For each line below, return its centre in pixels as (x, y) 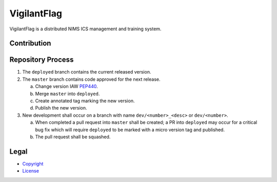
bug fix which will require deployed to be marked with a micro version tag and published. (130, 130)
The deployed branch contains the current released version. (87, 72)
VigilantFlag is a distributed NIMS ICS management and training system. (85, 29)
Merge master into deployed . (67, 94)
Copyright (33, 163)
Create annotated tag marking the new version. (85, 101)
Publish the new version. (61, 108)
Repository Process (42, 60)
